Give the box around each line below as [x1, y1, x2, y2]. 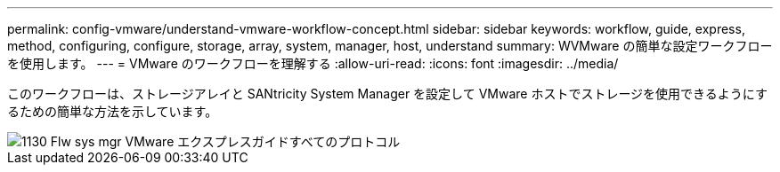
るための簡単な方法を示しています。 [7, 104, 218, 119]
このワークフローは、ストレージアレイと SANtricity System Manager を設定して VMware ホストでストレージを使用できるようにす [7, 86, 768, 101]
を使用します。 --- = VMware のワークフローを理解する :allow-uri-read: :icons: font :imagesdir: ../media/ [7, 56, 619, 71]
